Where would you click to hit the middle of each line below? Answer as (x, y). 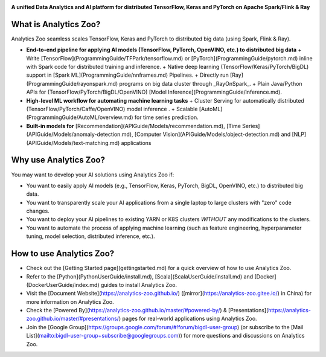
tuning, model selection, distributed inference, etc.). (91, 236)
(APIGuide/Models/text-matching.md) (73, 143)
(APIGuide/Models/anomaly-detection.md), (80, 134)
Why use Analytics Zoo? (58, 160)
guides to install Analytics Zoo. (139, 285)
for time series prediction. (166, 117)
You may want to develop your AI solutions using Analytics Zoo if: (93, 175)
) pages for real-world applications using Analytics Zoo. (188, 319)
